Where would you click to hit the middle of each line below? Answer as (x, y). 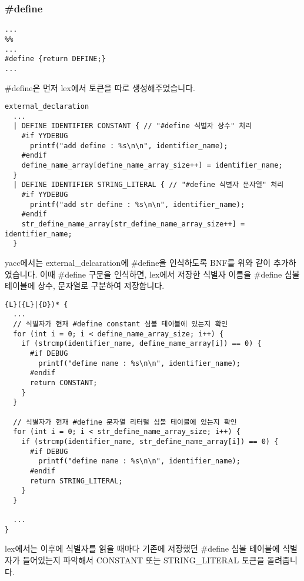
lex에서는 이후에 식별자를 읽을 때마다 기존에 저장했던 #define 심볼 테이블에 (142, 548)
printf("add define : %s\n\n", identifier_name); (129, 146)
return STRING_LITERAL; (76, 481)
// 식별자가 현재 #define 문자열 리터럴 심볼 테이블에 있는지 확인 (125, 422)
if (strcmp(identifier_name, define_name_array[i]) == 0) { (141, 344)
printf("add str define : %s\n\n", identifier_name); (137, 204)
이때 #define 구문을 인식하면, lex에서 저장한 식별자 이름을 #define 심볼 (170, 274)
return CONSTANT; (64, 383)
